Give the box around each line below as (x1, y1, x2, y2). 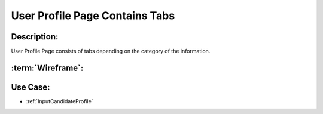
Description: (11, 32, 59, 42)
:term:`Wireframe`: (11, 63, 84, 73)
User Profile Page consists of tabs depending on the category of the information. (11, 48, 211, 55)
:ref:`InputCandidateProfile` (26, 97, 93, 104)
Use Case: (11, 82, 50, 92)
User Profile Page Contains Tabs (11, 9, 175, 22)
